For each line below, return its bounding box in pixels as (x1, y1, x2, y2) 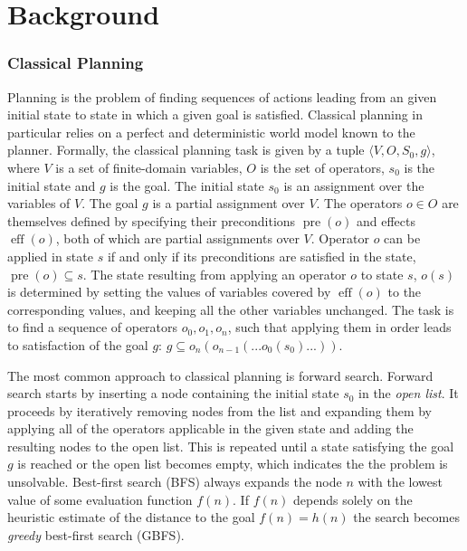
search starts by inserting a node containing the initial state (7, 384, 339, 403)
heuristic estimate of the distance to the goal (7, 508, 255, 527)
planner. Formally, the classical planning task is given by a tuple (7, 140, 365, 159)
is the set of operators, (260, 157, 385, 176)
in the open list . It (358, 384, 459, 403)
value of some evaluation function (7, 489, 193, 508)
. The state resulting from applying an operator (82, 264, 347, 283)
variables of (7, 194, 71, 213)
